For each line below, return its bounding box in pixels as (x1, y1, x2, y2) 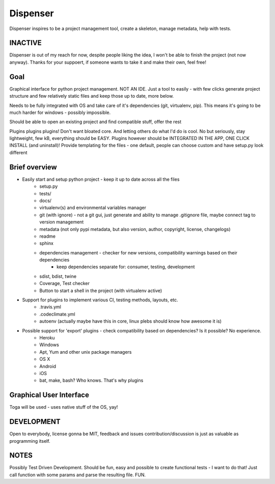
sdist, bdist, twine (39, 273, 76, 279)
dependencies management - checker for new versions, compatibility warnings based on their (39, 249, 238, 255)
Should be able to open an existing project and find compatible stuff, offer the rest (9, 119, 182, 125)
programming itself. (9, 438, 50, 444)
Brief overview (9, 163, 57, 172)
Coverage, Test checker (39, 280, 90, 287)
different (9, 149, 28, 155)
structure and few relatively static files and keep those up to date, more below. (9, 93, 174, 99)
